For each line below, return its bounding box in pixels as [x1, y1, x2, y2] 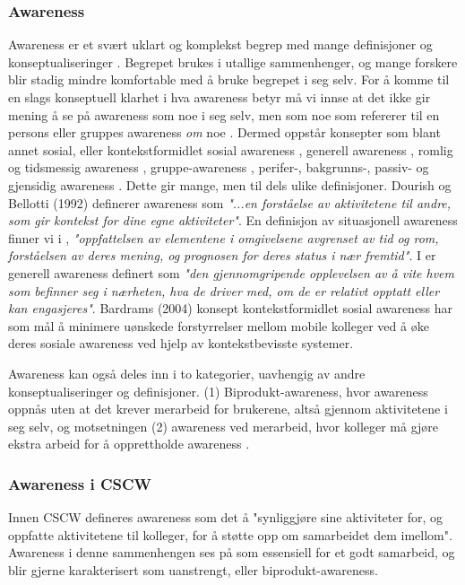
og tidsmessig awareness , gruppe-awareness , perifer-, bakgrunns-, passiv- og [8, 158, 429, 177]
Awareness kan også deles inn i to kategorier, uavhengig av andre [8, 363, 366, 382]
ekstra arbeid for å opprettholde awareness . [8, 434, 250, 453]
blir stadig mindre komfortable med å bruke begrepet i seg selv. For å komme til [8, 70, 450, 89]
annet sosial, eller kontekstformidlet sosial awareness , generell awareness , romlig [8, 140, 453, 159]
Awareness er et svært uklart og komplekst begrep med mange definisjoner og [8, 35, 433, 54]
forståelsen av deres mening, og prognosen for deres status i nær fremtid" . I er [8, 246, 436, 265]
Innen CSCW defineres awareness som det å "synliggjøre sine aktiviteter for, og [8, 508, 443, 527]
